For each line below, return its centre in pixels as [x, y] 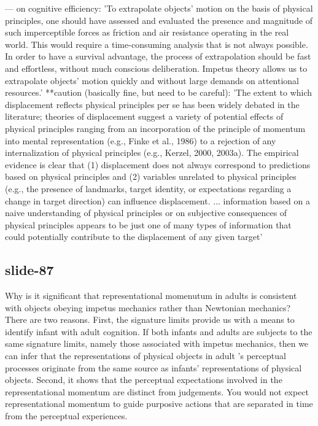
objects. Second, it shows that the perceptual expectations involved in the [144, 380]
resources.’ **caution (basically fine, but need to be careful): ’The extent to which [159, 92]
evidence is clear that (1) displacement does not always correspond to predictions [158, 164]
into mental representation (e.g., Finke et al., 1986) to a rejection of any [141, 140]
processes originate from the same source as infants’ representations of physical [153, 367]
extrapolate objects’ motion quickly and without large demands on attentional [152, 80]
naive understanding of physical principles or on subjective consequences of [146, 213]
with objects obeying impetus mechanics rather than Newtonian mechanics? [148, 307]
